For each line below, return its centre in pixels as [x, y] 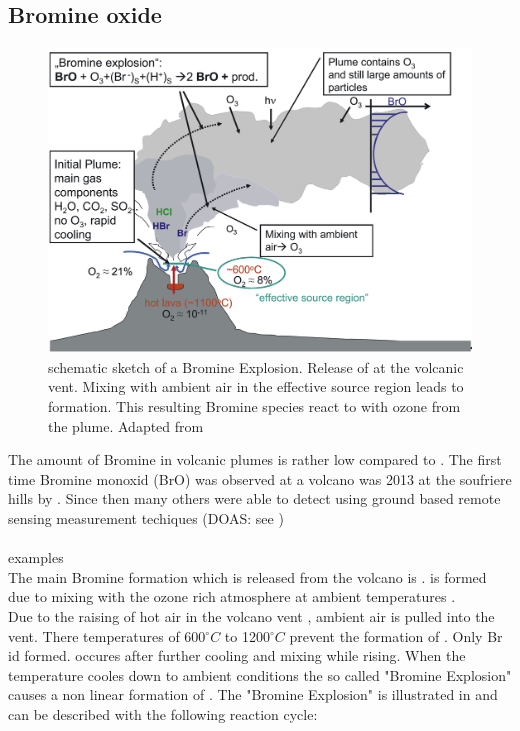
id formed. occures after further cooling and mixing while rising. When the [237, 655]
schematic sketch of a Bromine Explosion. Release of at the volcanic [256, 366]
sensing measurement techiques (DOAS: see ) [146, 517]
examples [36, 557]
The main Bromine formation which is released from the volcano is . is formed [247, 576]
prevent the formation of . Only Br [396, 635]
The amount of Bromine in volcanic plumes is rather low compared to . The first [255, 459]
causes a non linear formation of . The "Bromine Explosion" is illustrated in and [253, 694]
